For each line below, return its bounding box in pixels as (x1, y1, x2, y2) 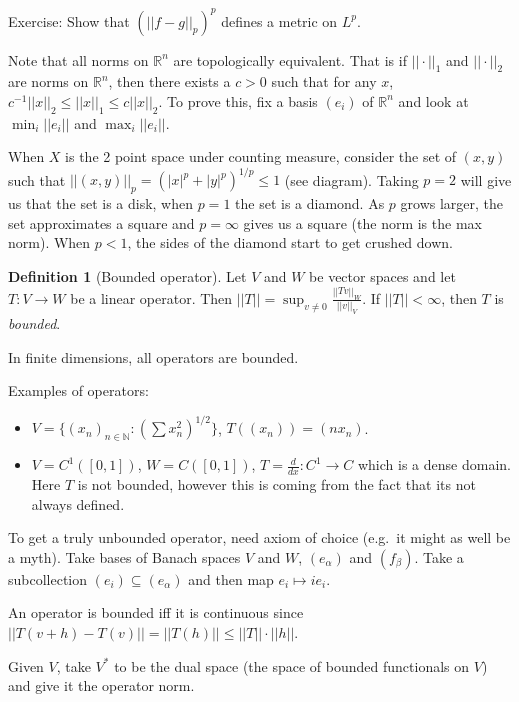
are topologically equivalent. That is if (173, 49, 407, 70)
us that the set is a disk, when (8, 193, 194, 214)
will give (460, 169, 512, 190)
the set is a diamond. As (235, 193, 385, 214)
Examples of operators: (8, 380, 149, 401)
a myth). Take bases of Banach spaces (8, 546, 241, 567)
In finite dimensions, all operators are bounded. (8, 346, 299, 367)
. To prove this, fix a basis (158, 90, 318, 111)
